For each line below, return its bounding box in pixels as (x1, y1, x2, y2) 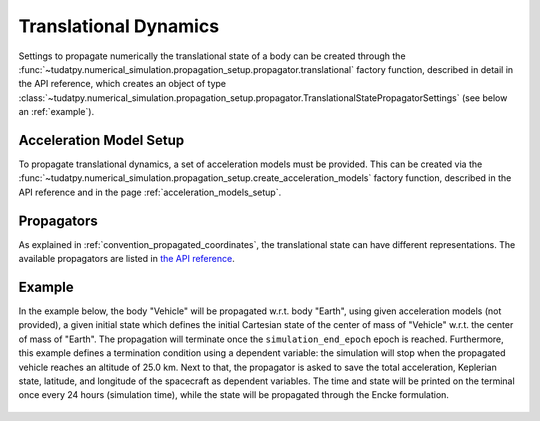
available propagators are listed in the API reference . (18, 253, 235, 265)
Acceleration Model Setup (18, 131, 185, 149)
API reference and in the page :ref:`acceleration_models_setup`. (18, 186, 282, 198)
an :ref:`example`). (18, 106, 95, 118)
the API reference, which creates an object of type (18, 78, 227, 90)
